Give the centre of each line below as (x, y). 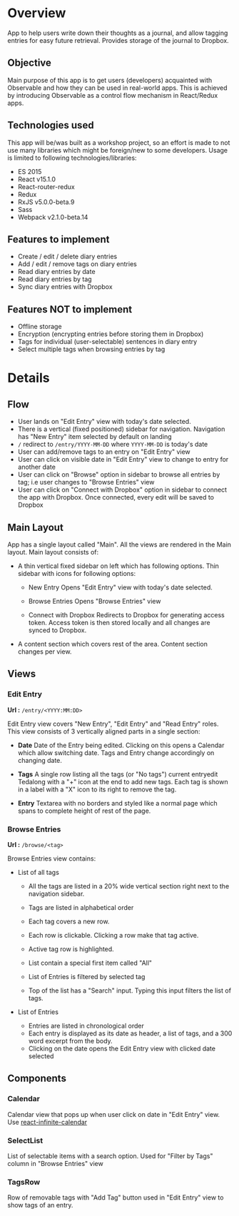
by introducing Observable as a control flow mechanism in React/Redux (113, 95)
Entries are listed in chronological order (86, 1025)
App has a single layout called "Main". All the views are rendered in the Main (119, 544)
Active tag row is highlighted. (71, 949)
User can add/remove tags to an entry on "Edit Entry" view (104, 452)
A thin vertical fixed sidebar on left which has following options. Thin (118, 566)
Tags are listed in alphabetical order (81, 907)
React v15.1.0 (36, 179)
